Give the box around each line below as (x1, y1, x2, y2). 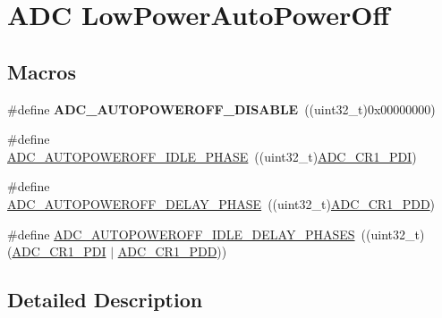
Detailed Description (7, 286, 203, 314)
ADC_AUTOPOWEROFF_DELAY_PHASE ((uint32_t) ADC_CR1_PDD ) (7, 194, 436, 213)
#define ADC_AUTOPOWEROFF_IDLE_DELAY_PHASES (7, 224, 355, 243)
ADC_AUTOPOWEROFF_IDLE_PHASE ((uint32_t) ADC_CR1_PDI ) (7, 146, 417, 165)
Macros (7, 57, 76, 85)
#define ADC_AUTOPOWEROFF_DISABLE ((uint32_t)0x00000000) (7, 99, 436, 118)
